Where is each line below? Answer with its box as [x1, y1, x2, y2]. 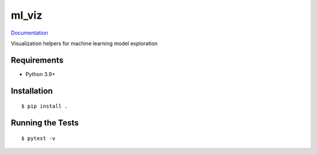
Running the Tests [11, 118, 79, 128]
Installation [11, 85, 53, 96]
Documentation [11, 29, 48, 36]
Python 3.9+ [25, 70, 56, 77]
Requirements [11, 55, 64, 65]
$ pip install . [21, 103, 68, 109]
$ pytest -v [21, 135, 56, 142]
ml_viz [11, 9, 43, 22]
